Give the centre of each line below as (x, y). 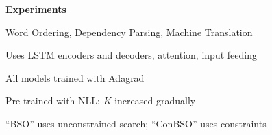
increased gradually (155, 101)
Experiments (36, 9)
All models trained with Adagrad (75, 77)
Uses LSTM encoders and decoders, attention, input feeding (131, 55)
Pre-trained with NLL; (53, 101)
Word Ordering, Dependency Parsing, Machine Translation (129, 32)
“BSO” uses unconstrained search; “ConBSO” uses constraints (136, 123)
